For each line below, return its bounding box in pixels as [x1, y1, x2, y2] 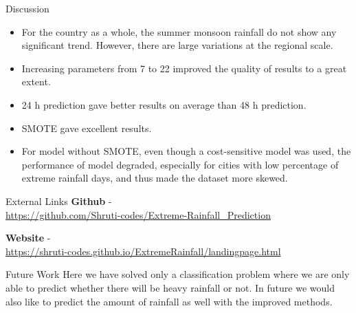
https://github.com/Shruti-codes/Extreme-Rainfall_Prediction [5, 207, 271, 222]
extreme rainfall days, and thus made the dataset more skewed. [21, 171, 288, 185]
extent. [21, 74, 51, 89]
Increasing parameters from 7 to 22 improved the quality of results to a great [21, 61, 347, 75]
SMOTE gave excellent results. [21, 120, 152, 135]
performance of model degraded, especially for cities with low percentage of [21, 157, 339, 171]
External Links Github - [5, 193, 112, 208]
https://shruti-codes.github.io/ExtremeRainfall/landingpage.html [5, 244, 281, 258]
